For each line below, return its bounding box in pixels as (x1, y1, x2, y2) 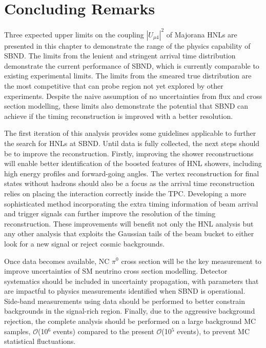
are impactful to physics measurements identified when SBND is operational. (4, 285, 245, 296)
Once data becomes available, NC (4, 255, 110, 266)
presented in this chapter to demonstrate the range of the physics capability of (4, 40, 251, 51)
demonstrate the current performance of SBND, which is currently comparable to (4, 60, 259, 71)
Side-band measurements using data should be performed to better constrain (4, 295, 245, 306)
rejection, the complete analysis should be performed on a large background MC (4, 316, 256, 326)
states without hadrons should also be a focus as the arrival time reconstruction (4, 178, 255, 189)
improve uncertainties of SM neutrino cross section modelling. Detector (4, 265, 228, 276)
